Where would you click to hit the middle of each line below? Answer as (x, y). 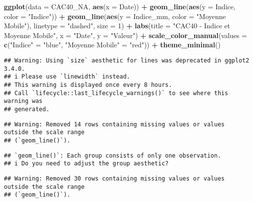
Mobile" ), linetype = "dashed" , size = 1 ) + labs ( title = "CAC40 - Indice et (117, 26)
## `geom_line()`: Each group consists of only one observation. (113, 155)
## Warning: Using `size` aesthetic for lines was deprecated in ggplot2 (127, 60)
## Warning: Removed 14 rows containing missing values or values (115, 124)
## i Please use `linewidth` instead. (67, 77)
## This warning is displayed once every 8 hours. (88, 85)
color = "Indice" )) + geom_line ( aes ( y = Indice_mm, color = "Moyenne (115, 16)
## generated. (27, 109)
